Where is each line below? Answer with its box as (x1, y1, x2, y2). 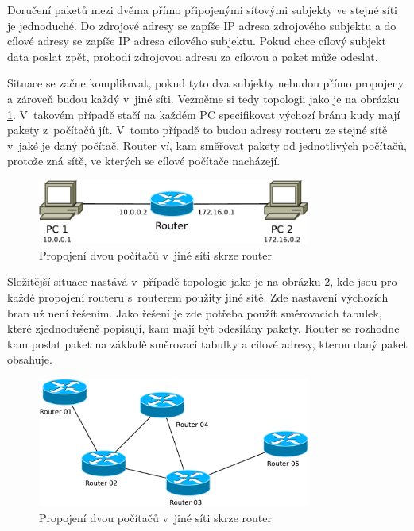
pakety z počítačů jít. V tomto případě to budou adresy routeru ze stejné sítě (7, 121, 388, 138)
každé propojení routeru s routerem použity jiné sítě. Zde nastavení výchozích (7, 289, 389, 306)
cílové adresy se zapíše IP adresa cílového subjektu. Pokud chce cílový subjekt (7, 33, 386, 49)
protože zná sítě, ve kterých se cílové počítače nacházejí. (7, 152, 281, 169)
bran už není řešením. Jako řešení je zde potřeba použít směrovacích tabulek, (7, 304, 382, 321)
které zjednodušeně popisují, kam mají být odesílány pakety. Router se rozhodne (7, 320, 400, 337)
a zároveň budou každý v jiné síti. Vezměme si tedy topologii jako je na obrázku (7, 90, 400, 106)
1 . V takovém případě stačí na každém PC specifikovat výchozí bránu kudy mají (7, 106, 400, 122)
